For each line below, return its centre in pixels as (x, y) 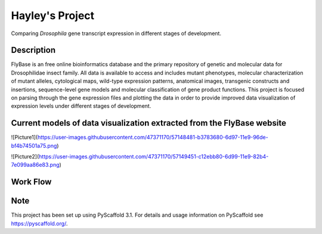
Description (33, 50)
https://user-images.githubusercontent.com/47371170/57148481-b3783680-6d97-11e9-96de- (153, 138)
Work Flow (31, 182)
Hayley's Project (53, 15)
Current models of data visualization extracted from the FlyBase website (148, 123)
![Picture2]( (25, 157)
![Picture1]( (24, 138)
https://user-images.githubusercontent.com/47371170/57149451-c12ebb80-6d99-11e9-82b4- (154, 157)
